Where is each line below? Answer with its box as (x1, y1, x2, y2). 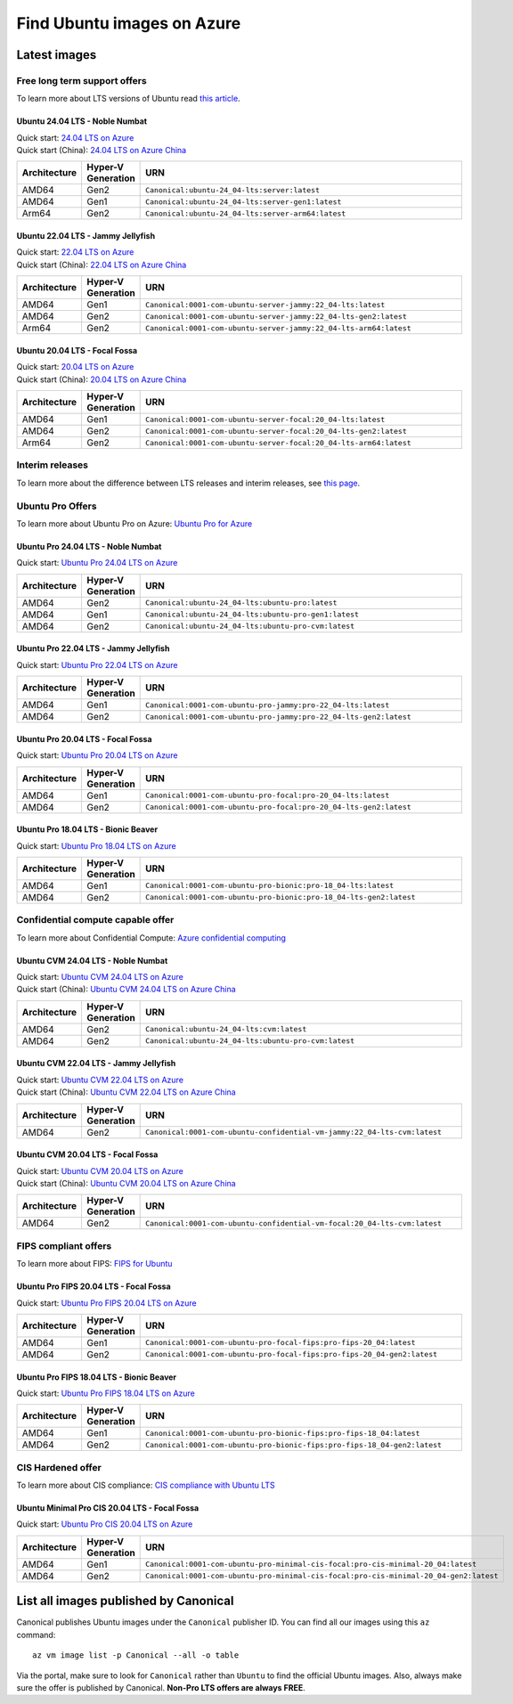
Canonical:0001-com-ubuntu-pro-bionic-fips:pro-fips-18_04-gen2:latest (145, 1439, 443, 1449)
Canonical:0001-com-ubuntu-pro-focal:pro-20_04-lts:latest (145, 791, 390, 800)
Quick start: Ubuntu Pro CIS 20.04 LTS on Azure (16, 1519, 193, 1529)
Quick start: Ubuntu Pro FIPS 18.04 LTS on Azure (16, 1388, 196, 1398)
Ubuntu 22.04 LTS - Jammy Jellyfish (16, 231, 156, 241)
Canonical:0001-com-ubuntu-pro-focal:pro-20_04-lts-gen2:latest (145, 803, 411, 811)
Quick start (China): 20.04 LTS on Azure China (16, 374, 187, 385)
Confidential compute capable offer (16, 914, 175, 926)
